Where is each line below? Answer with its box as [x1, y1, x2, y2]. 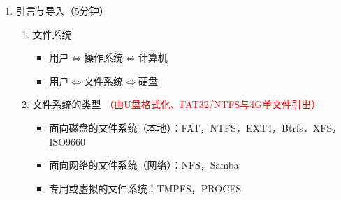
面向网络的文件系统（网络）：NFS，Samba [49, 157, 239, 172]
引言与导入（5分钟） [15, 3, 109, 17]
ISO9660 [49, 134, 86, 148]
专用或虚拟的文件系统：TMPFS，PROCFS [49, 180, 242, 195]
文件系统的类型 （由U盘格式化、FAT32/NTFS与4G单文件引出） [32, 97, 321, 111]
